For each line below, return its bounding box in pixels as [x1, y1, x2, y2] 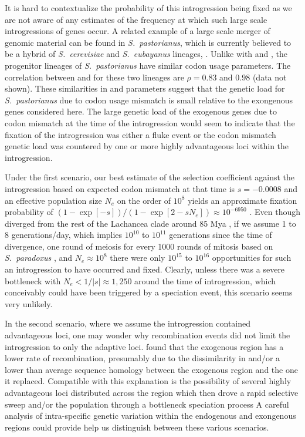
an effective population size [5, 194, 102, 206]
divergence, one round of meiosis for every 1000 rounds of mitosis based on [5, 240, 273, 252]
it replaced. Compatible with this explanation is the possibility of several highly [5, 375, 292, 387]
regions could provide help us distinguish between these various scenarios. [5, 421, 269, 433]
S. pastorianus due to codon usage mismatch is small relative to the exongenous [5, 93, 293, 106]
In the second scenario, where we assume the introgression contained [5, 317, 251, 330]
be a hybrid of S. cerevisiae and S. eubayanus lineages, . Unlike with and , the [5, 48, 288, 60]
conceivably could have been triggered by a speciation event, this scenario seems [5, 286, 293, 298]
